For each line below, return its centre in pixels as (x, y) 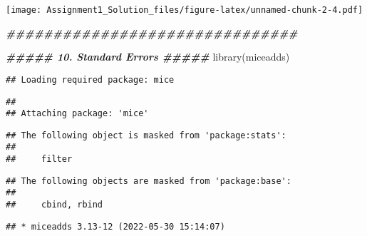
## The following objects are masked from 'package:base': (149, 181)
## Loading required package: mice (90, 79)
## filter (39, 159)
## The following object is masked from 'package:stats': (146, 135)
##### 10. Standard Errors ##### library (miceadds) (148, 57)
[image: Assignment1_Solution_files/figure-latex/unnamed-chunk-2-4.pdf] (185, 10)
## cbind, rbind (55, 205)
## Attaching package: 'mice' (77, 114)
